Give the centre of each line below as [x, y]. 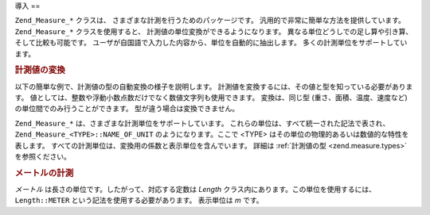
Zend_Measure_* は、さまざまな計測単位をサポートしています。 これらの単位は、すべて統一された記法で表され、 [202, 123]
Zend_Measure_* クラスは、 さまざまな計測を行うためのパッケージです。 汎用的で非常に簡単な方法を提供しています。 [210, 21]
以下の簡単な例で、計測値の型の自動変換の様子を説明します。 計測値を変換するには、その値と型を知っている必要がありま [214, 86]
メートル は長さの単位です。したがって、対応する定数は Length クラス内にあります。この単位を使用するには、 [195, 189]
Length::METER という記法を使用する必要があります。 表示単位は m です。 [139, 200]
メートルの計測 [44, 173]
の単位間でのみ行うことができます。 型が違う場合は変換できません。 [127, 109]
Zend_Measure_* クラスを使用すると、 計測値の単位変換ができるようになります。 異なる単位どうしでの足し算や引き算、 [214, 31]
